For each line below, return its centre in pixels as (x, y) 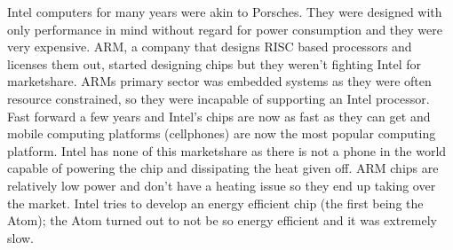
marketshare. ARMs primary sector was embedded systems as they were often (219, 81)
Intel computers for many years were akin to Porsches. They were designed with (225, 12)
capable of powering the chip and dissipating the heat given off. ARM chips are (223, 168)
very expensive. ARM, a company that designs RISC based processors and (210, 47)
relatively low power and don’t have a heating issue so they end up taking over (222, 185)
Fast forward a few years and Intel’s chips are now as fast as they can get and (219, 116)
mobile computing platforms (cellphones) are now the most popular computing (222, 133)
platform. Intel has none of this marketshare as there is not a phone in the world (227, 150)
